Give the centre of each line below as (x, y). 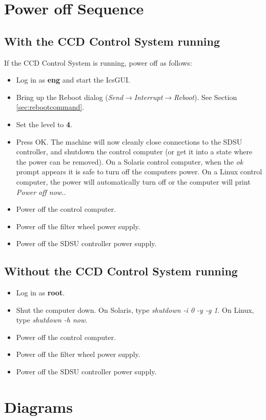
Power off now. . (41, 192)
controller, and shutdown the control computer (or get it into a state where (134, 152)
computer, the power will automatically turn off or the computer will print (133, 181)
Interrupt (148, 97)
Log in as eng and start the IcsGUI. (73, 80)
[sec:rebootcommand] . (50, 107)
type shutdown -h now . (52, 320)
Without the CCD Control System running (121, 271)
